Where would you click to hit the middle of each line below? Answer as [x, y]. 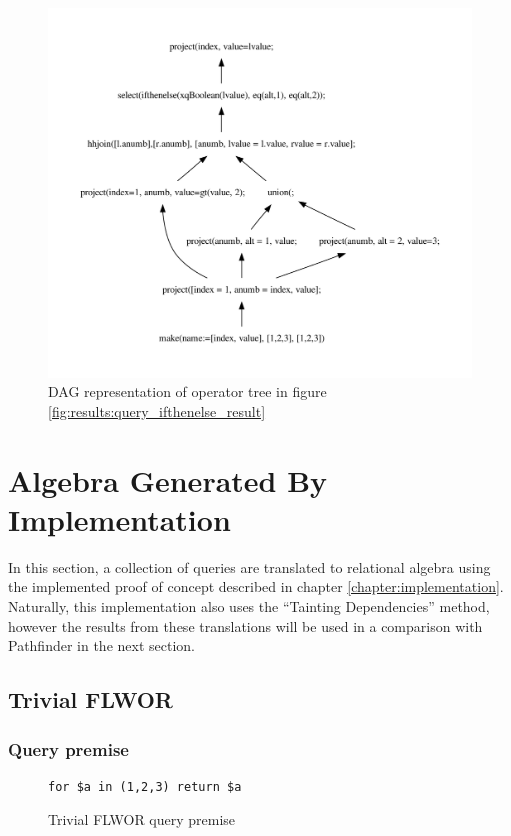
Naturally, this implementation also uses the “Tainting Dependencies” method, [249, 606]
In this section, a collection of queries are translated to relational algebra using [249, 566]
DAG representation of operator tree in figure [187, 391]
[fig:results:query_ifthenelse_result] [157, 410]
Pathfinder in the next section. [101, 645]
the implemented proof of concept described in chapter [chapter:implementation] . [256, 586]
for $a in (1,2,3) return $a [145, 786]
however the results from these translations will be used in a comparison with [245, 625]
